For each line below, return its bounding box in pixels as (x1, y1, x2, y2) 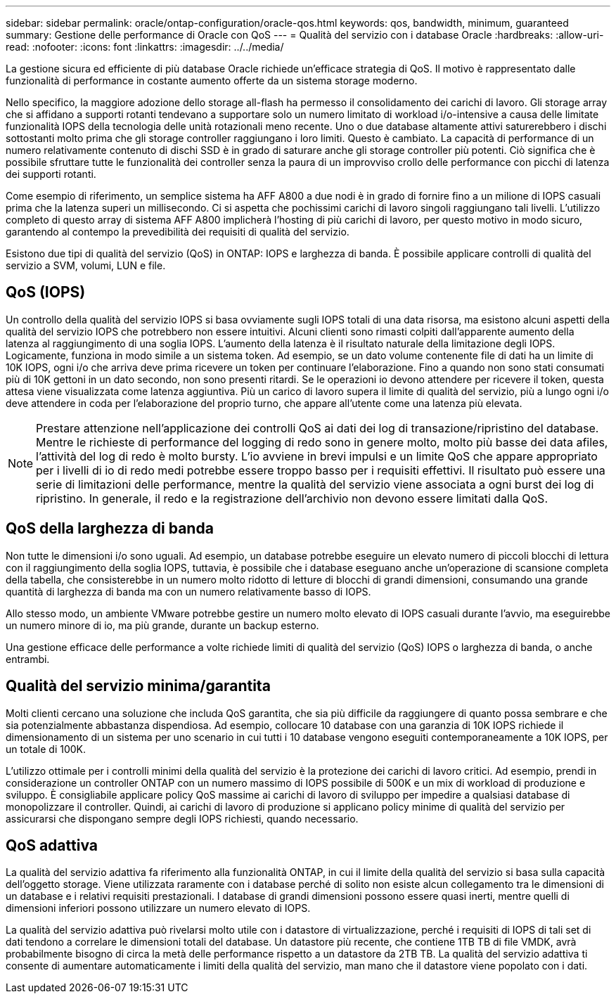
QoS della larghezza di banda (6, 520, 214, 538)
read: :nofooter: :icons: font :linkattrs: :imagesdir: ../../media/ (6, 41, 284, 53)
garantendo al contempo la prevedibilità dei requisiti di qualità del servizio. (6, 226, 349, 238)
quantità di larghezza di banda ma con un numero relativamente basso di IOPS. (6, 585, 371, 598)
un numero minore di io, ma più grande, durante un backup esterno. (6, 619, 319, 631)
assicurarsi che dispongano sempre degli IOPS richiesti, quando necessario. (6, 812, 359, 825)
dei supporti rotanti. (6, 168, 96, 180)
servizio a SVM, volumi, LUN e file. (6, 259, 166, 271)
